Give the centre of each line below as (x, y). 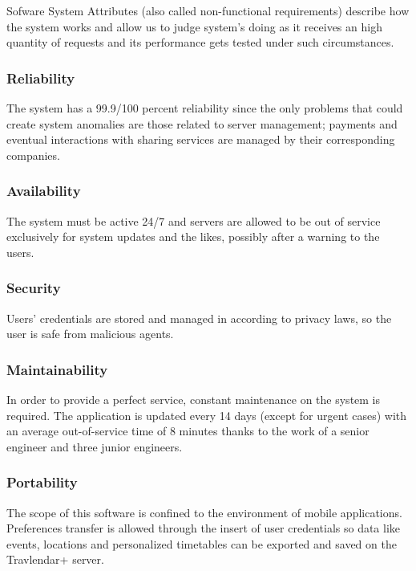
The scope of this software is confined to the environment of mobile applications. (204, 512)
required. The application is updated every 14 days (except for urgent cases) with (207, 415)
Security (34, 288)
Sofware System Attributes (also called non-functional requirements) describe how (208, 10)
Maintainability (57, 369)
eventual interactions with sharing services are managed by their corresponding (201, 139)
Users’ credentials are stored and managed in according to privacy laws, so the (199, 318)
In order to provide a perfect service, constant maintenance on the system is (194, 399)
